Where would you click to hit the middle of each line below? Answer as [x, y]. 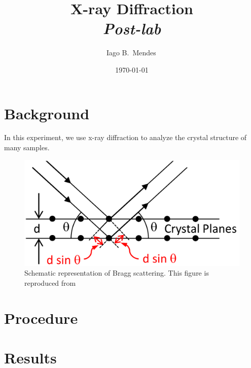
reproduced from [50, 282]
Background [47, 113]
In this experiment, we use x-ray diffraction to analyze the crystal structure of [126, 137]
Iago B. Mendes [131, 53]
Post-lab [132, 28]
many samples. [27, 147]
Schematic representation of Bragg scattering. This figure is [117, 273]
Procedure [41, 317]
